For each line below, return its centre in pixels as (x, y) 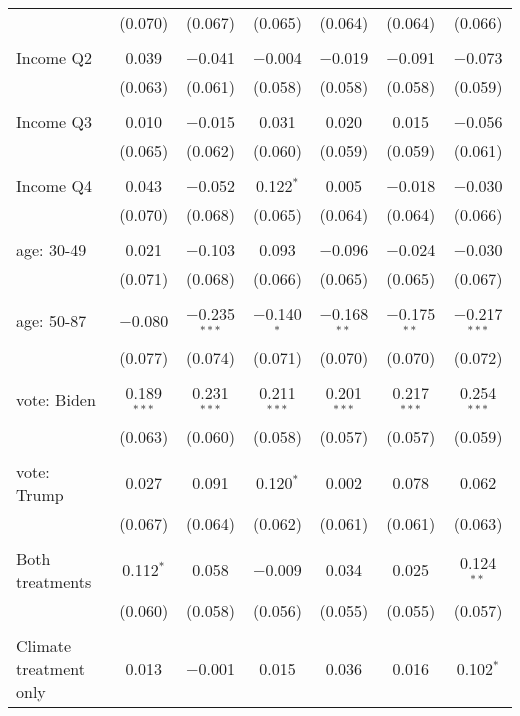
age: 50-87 (51, 321)
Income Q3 (54, 121)
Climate (44, 645)
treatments (54, 581)
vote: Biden (56, 400)
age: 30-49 (51, 249)
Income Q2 (54, 57)
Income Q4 (54, 185)
